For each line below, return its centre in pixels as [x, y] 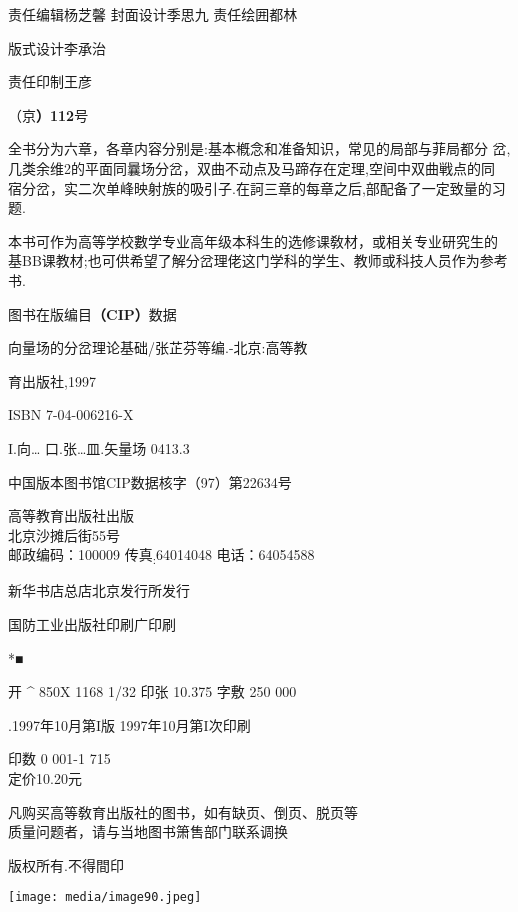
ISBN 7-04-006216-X [71, 414]
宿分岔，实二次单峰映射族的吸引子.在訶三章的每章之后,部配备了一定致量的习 [257, 187]
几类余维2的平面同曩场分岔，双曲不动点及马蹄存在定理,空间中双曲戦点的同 [251, 167]
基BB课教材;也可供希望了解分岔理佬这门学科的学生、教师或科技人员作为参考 [258, 260]
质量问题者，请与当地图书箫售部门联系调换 [148, 831]
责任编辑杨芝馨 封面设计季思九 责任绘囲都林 [153, 14]
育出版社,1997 [52, 380]
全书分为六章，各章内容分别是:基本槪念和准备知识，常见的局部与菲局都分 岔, [259, 148]
